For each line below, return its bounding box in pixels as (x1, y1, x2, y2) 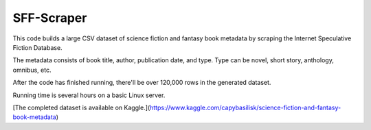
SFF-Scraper (12, 10, 87, 25)
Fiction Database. (12, 43, 63, 51)
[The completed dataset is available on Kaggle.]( (12, 103, 150, 112)
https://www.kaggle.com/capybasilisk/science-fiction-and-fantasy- (150, 103, 341, 112)
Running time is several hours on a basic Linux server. (12, 91, 166, 99)
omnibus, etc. (12, 66, 52, 74)
